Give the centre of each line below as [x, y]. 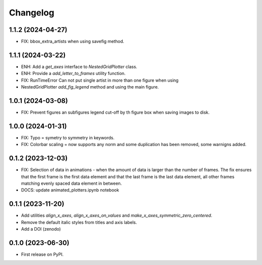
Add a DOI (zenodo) [41, 229]
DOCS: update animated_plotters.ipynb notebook [70, 190]
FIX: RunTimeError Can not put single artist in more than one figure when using [100, 80]
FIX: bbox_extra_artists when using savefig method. [73, 42]
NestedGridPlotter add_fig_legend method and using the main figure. [90, 87]
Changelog [32, 13]
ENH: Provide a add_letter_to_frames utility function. [73, 74]
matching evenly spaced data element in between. [72, 183]
